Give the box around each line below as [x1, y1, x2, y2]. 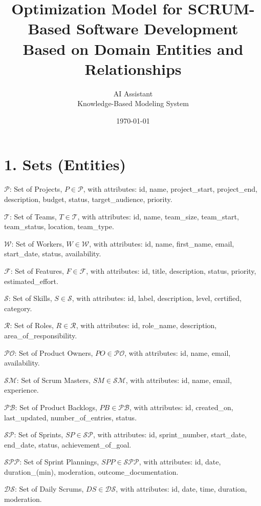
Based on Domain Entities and [23, 38, 244, 59]
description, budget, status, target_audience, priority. [4, 194, 172, 204]
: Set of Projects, [9, 184, 62, 194]
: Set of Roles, [10, 320, 54, 331]
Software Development [76, 18, 238, 39]
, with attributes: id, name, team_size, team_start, [77, 211, 239, 221]
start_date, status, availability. [4, 248, 101, 259]
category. [4, 302, 32, 313]
